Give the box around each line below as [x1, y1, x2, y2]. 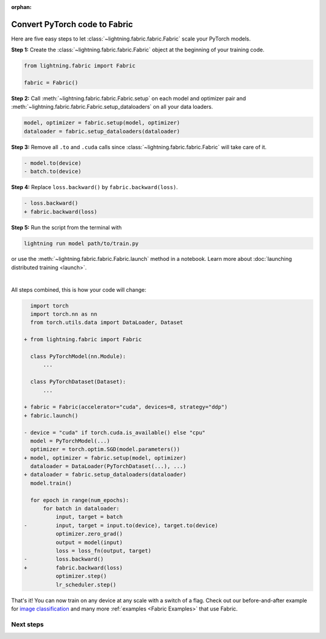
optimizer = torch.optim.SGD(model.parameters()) [30, 446, 181, 453]
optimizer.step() [55, 573, 107, 580]
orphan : [11, 4, 32, 10]
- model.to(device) [24, 159, 81, 166]
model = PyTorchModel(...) [30, 437, 110, 444]
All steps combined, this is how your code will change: [11, 286, 147, 293]
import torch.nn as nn [30, 311, 98, 318]
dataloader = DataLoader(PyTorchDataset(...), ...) [30, 463, 187, 470]
